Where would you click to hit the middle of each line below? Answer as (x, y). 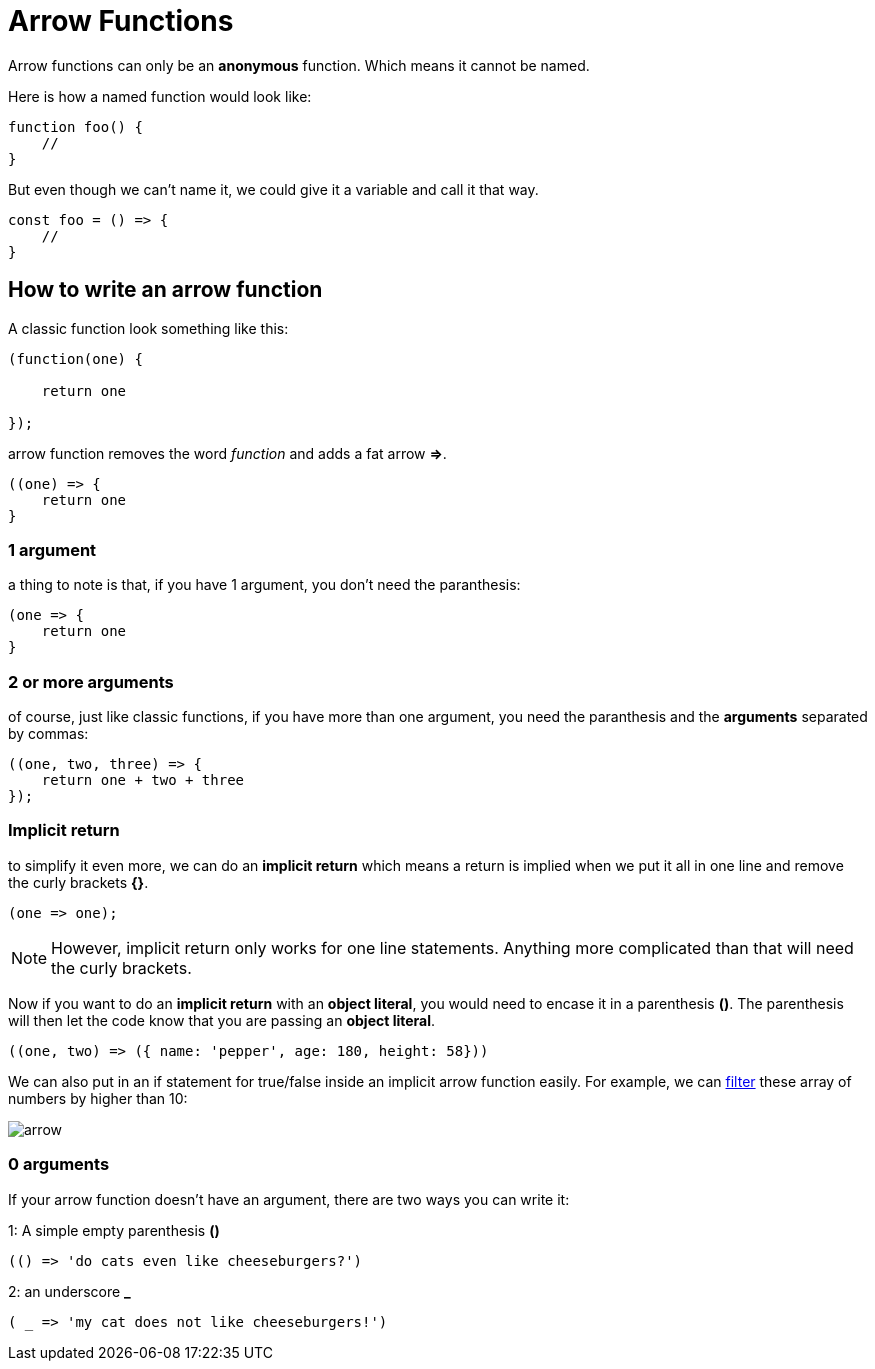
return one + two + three (143, 780)
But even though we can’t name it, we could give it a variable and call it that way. (273, 189)
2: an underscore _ (69, 1291)
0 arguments (59, 1164)
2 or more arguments (91, 681)
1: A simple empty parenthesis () (114, 1230)
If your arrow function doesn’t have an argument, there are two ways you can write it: (289, 1199)
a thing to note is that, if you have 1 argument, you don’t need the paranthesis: (264, 585)
